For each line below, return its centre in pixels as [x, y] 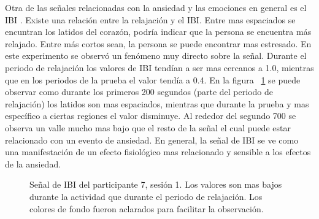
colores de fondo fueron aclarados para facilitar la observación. [147, 208]
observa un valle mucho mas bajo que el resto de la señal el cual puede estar [148, 127]
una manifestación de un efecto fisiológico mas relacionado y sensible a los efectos [158, 152]
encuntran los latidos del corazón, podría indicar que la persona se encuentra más [158, 32]
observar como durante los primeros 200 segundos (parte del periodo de [139, 92]
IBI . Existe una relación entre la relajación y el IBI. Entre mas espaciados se [150, 19]
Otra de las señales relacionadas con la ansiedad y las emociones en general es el [156, 7]
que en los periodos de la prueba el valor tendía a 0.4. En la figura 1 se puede [153, 79]
